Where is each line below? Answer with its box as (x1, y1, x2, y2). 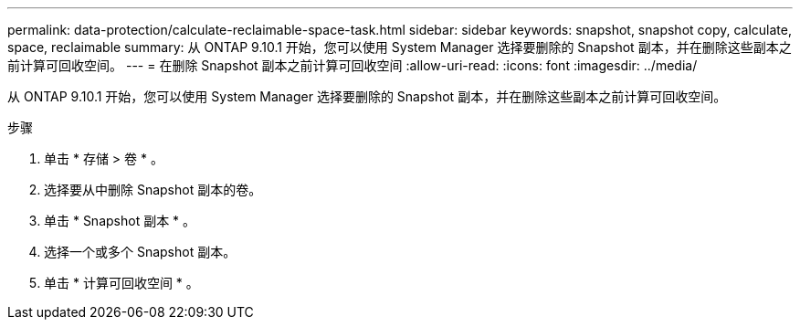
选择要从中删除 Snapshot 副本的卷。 (44, 182, 262, 197)
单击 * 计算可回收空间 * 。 (44, 275, 199, 290)
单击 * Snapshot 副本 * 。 (44, 213, 196, 228)
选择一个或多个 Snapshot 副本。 (44, 244, 237, 259)
